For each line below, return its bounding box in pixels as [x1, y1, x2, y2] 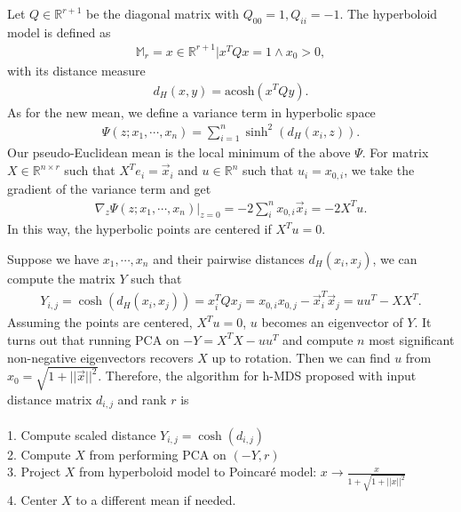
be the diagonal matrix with [86, 4, 239, 22]
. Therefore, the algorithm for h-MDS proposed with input [98, 366, 417, 385]
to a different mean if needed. [76, 491, 236, 509]
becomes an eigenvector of [261, 313, 403, 332]
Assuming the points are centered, [7, 313, 193, 332]
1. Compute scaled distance [7, 425, 156, 444]
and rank [117, 389, 167, 408]
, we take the [344, 161, 415, 180]
